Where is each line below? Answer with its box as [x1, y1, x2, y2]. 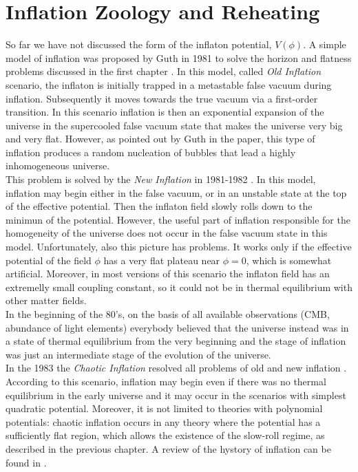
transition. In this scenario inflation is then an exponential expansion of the [6, 105, 324, 119]
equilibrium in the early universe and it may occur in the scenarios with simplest [6, 387, 346, 402]
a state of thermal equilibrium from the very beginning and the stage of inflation [6, 334, 346, 348]
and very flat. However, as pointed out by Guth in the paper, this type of [6, 131, 315, 146]
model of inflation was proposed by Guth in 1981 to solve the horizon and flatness [6, 50, 352, 65]
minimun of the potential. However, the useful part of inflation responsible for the [6, 212, 350, 226]
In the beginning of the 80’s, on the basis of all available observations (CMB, [6, 307, 330, 321]
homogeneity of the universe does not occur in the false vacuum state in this [6, 226, 328, 240]
